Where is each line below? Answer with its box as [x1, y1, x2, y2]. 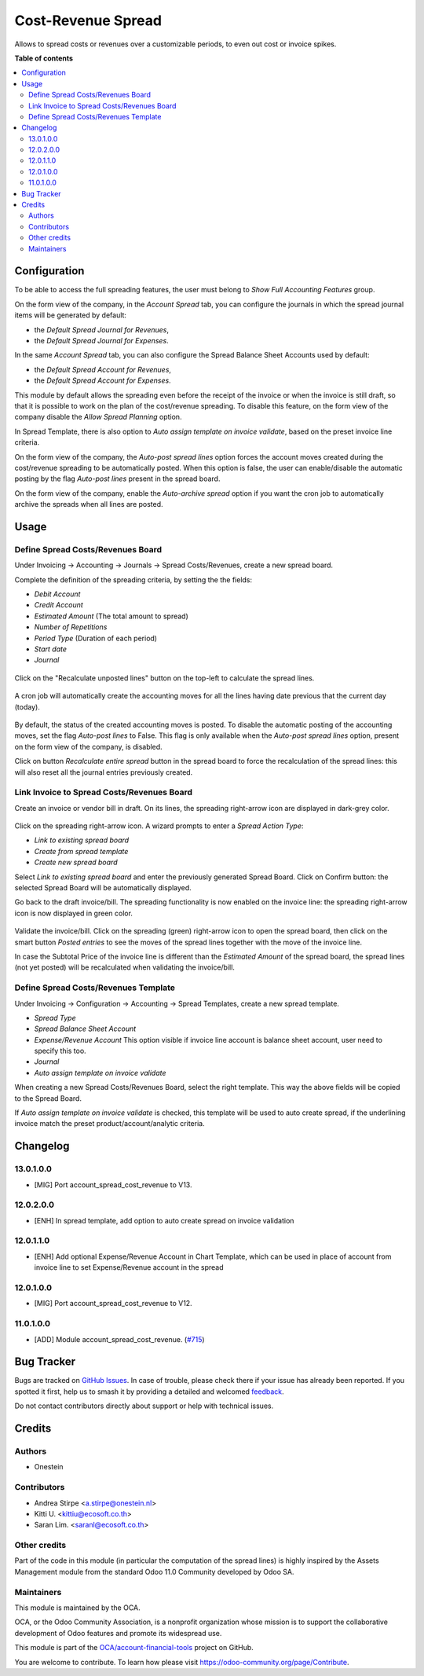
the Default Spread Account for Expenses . [34, 376, 172, 385]
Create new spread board [34, 857, 118, 867]
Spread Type [34, 1013, 76, 1022]
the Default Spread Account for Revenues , [34, 365, 172, 374]
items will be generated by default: [14, 310, 127, 320]
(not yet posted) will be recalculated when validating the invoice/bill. [14, 963, 236, 972]
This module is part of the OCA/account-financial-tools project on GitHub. [14, 1643, 254, 1652]
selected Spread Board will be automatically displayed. [14, 883, 192, 893]
